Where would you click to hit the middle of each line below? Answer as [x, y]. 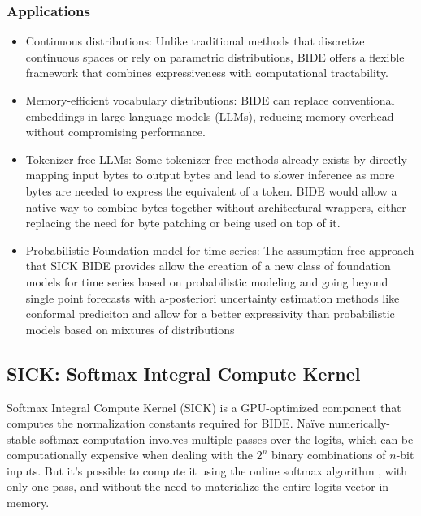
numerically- [359, 423]
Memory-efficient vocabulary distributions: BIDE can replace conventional [210, 100]
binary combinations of [329, 455]
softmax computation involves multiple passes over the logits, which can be [226, 439]
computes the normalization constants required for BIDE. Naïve [166, 423]
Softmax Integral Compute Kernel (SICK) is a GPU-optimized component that [204, 407]
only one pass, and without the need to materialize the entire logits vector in [198, 486]
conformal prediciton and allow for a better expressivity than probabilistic [210, 314]
